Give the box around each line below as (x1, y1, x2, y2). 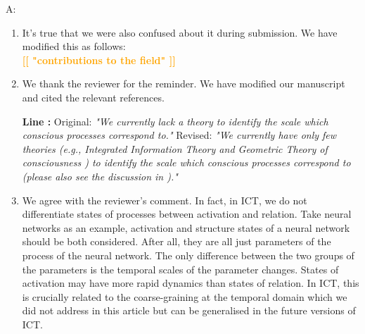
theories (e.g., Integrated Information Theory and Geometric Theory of (22, 141, 328, 156)
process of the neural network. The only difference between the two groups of (22, 247, 354, 262)
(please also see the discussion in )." (22, 168, 178, 183)
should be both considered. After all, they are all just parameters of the (22, 234, 331, 249)
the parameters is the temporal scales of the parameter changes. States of (22, 261, 339, 276)
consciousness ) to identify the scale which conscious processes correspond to (22, 155, 351, 170)
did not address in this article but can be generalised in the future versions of (22, 303, 356, 318)
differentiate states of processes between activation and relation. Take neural (22, 206, 352, 221)
